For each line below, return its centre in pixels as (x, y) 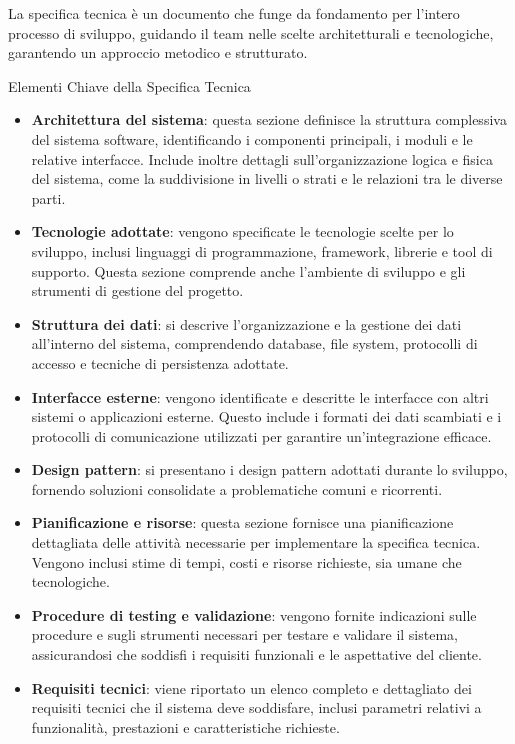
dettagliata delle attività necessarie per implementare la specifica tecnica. (256, 542)
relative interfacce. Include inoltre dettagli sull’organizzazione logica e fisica (262, 158)
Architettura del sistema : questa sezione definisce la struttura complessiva (269, 119)
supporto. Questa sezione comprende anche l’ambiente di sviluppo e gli (248, 270)
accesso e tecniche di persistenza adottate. (160, 362)
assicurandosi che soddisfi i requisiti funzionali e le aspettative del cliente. (256, 654)
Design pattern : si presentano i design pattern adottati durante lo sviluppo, (269, 469)
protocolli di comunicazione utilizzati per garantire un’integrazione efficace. (261, 435)
